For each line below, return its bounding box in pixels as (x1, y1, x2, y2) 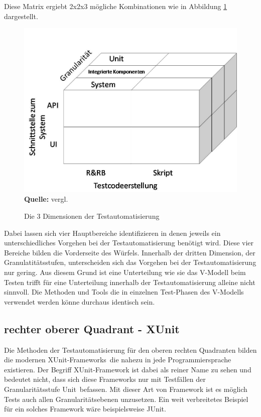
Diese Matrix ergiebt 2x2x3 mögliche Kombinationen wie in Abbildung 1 (4, 1, 227, 11)
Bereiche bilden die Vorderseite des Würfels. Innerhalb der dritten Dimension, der (4, 247, 255, 257)
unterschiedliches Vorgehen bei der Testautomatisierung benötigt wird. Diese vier (4, 237, 254, 248)
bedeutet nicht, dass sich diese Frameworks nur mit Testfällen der (4, 374, 206, 384)
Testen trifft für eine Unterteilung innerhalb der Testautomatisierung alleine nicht (4, 276, 255, 287)
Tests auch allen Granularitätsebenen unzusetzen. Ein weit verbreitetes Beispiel (4, 393, 248, 404)
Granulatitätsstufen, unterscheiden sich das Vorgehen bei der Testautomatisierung (4, 257, 256, 267)
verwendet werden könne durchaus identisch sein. (4, 296, 155, 307)
